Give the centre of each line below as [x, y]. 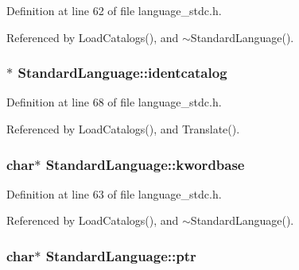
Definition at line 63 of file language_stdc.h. [114, 193]
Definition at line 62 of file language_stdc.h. [114, 10]
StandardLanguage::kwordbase [145, 164]
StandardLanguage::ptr [121, 255]
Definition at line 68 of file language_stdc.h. [114, 102]
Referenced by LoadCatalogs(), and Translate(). [123, 129]
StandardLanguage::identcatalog [122, 73]
